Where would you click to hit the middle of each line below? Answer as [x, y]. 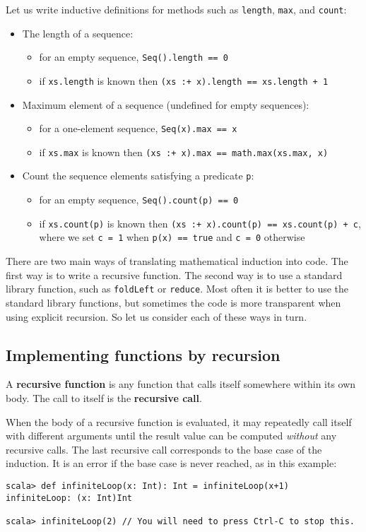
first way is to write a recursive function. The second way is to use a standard [174, 274]
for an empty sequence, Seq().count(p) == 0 [139, 200]
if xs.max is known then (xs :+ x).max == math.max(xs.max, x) [184, 152]
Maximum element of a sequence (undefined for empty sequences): [166, 104]
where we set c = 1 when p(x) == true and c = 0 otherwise [172, 237]
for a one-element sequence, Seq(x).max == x [138, 128]
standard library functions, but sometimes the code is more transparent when [173, 302]
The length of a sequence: [78, 33]
